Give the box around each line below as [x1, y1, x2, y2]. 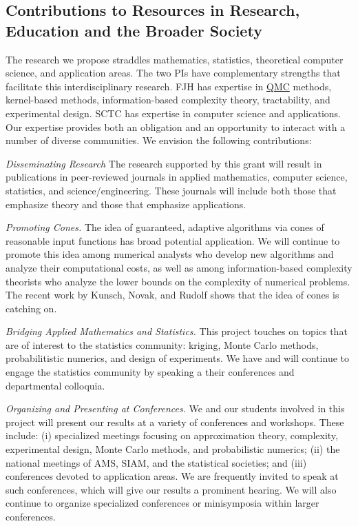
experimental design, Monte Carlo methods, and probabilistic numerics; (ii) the [6, 442, 340, 456]
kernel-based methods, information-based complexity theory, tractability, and [6, 92, 330, 107]
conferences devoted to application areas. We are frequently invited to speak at [6, 469, 339, 483]
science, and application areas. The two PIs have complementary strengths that [6, 65, 341, 80]
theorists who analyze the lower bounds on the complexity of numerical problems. [6, 274, 350, 288]
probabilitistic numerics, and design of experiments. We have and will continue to [6, 351, 349, 365]
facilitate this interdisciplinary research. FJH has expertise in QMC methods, [6, 79, 332, 93]
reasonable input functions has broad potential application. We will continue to [6, 233, 340, 247]
